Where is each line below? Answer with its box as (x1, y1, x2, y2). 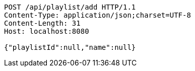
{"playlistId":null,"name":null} (4, 43, 136, 51)
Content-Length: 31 (4, 19, 81, 27)
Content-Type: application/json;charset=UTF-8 (4, 11, 191, 19)
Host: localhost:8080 (4, 27, 89, 35)
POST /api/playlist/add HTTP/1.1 (4, 3, 136, 11)
